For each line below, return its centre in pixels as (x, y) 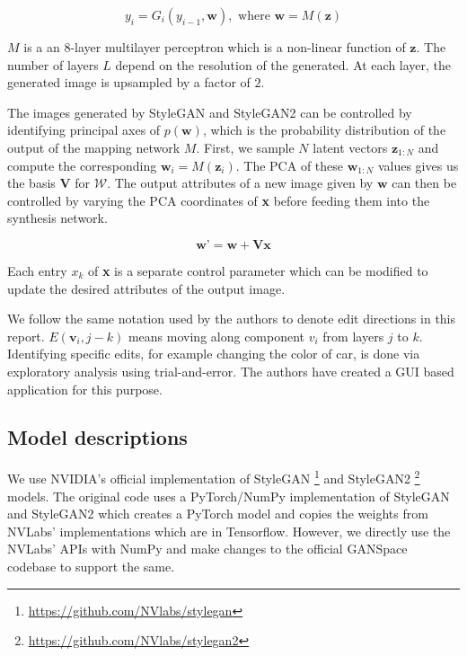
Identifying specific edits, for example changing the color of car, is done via (214, 354)
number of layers (53, 64)
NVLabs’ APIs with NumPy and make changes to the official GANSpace (207, 549)
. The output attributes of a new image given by (240, 183)
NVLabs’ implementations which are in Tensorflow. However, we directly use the (229, 531)
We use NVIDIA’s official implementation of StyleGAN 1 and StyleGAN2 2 (214, 477)
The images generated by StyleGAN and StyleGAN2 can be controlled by (210, 112)
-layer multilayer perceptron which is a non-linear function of (238, 47)
